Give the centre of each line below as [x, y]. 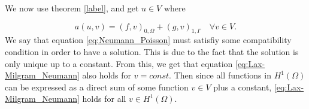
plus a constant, [243, 87]
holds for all [104, 99]
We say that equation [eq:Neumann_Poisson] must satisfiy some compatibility [148, 40]
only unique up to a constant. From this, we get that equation [119, 63]
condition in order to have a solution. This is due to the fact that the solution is [152, 51]
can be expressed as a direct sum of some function [97, 87]
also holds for [107, 75]
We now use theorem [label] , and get [72, 8]
